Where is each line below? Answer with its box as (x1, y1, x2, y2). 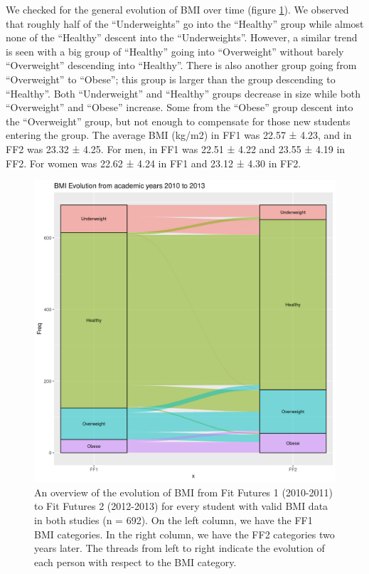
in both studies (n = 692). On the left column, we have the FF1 (34, 512, 313, 527)
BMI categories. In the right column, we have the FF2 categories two (34, 526, 335, 541)
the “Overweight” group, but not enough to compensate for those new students (6, 113, 351, 128)
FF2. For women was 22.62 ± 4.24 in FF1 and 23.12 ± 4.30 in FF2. (6, 155, 301, 170)
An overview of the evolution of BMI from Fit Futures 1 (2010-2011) (34, 484, 333, 499)
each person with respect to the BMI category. (34, 554, 237, 569)
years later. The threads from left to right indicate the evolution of (34, 541, 325, 555)
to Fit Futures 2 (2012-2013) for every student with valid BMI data (34, 499, 328, 513)
